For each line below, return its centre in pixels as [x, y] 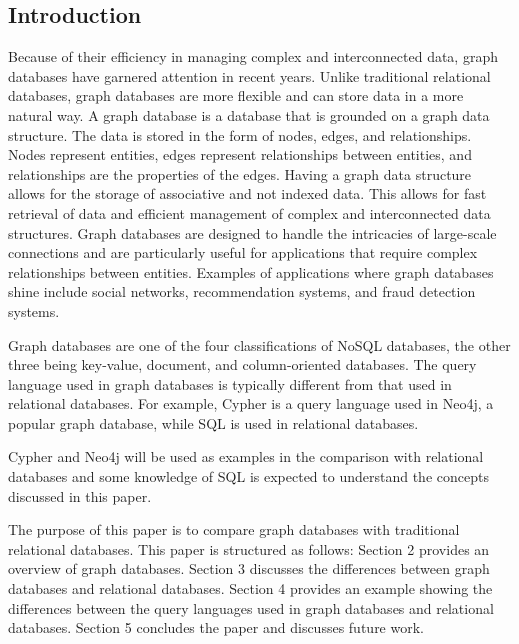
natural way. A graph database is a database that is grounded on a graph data [249, 114]
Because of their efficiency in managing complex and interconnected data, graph [253, 56]
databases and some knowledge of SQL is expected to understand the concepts [248, 476]
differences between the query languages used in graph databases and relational [251, 607]
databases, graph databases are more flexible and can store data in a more [236, 95]
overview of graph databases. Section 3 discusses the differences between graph [249, 568]
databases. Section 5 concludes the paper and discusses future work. [216, 627]
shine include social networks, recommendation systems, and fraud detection [242, 291]
